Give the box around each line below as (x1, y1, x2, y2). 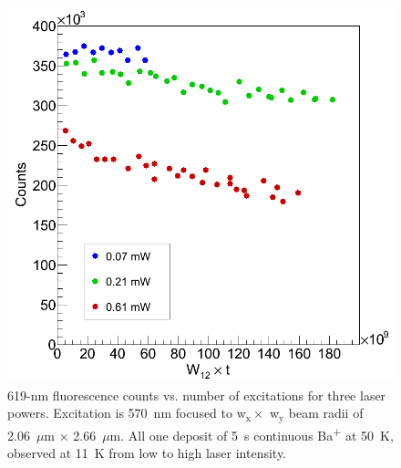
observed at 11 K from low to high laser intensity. (7, 443, 287, 463)
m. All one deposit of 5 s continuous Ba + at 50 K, (109, 422, 394, 444)
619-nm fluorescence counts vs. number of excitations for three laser (7, 385, 386, 404)
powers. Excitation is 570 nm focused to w (7, 403, 246, 422)
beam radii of (288, 403, 364, 422)
